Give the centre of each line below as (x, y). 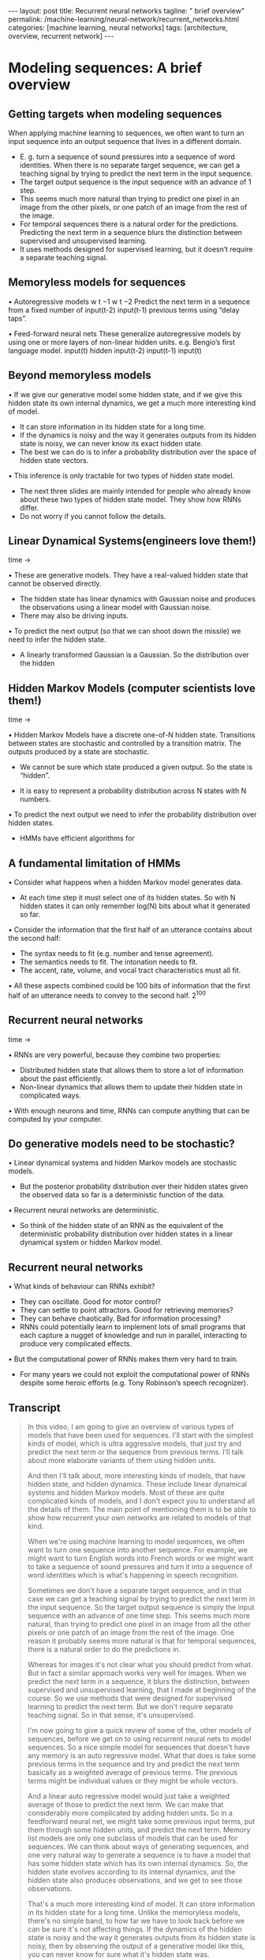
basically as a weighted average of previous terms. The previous (132, 1772)
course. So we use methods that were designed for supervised (130, 1698)
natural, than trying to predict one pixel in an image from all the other (139, 1624)
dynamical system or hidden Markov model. (91, 1242)
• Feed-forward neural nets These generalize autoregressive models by (125, 333)
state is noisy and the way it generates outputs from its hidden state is (142, 1937)
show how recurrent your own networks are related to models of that (139, 1518)
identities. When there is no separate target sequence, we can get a (130, 165)
